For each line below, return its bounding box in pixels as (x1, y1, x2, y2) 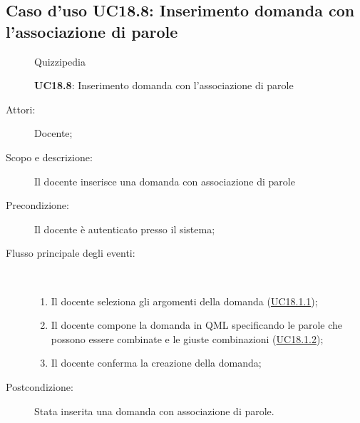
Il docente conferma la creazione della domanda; (51, 355, 262, 370)
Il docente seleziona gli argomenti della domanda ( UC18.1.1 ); (51, 293, 318, 308)
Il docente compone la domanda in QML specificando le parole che (51, 317, 343, 332)
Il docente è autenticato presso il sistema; (34, 221, 215, 236)
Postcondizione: (6, 379, 73, 394)
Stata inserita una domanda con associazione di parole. (34, 403, 274, 418)
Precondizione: (6, 198, 69, 213)
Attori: (6, 101, 36, 116)
